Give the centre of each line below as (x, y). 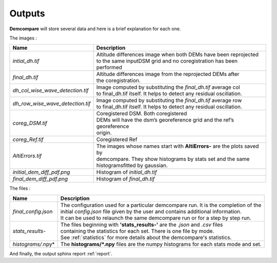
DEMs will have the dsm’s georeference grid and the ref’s (165, 120)
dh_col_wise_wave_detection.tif (51, 91)
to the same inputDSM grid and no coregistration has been (167, 61)
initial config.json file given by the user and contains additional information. (151, 211)
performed (109, 68)
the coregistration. (118, 80)
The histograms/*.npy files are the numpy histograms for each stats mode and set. (161, 244)
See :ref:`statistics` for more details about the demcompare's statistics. (146, 237)
